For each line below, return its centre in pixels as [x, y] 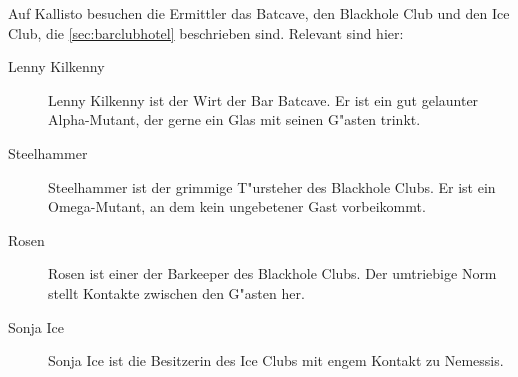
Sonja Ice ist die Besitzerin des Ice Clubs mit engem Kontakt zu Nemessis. [276, 360]
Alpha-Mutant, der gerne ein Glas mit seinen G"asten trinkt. [234, 119]
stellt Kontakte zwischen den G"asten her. [176, 292]
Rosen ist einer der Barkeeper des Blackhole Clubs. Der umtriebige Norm [272, 273]
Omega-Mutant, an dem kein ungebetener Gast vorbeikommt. [237, 206]
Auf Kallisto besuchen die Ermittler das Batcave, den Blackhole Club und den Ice [259, 13]
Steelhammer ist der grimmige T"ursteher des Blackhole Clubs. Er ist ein [272, 186]
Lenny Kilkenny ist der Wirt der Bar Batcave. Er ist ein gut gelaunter [263, 99]
